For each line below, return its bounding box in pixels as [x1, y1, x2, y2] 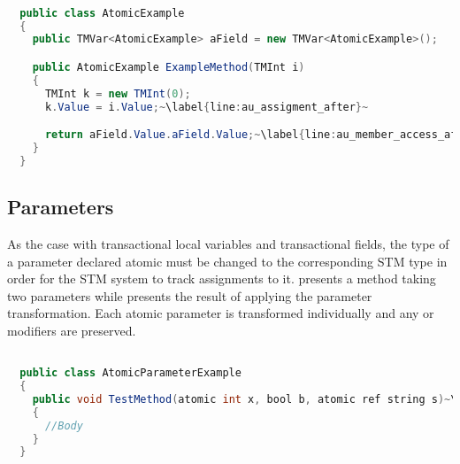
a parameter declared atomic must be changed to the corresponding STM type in [7, 251, 448, 270]
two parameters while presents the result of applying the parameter [7, 286, 372, 305]
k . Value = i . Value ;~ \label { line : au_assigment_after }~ [44, 100, 369, 113]
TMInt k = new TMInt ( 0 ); [44, 87, 191, 100]
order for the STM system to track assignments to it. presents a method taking [7, 269, 436, 288]
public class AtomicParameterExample [19, 367, 241, 380]
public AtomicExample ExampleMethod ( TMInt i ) [32, 60, 305, 73]
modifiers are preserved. [7, 321, 136, 339]
